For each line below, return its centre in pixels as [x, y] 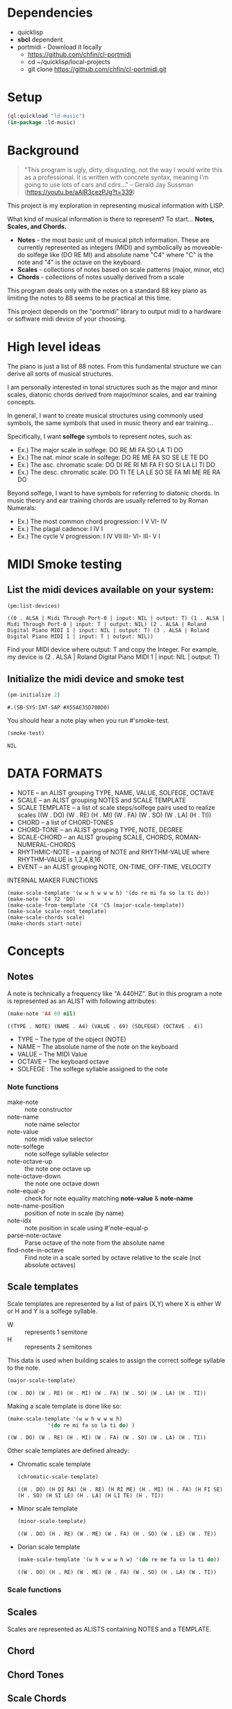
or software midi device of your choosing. [67, 319]
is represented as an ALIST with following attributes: [82, 1001]
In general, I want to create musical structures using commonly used [105, 415]
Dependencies [50, 13]
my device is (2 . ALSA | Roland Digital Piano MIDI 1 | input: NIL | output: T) [114, 657]
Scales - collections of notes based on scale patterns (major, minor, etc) [121, 269]
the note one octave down [62, 1183]
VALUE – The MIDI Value [52, 1054]
